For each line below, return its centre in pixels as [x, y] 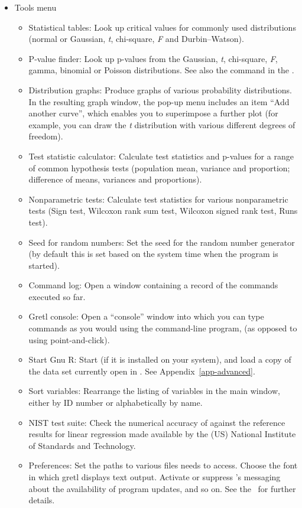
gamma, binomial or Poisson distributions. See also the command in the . [161, 70]
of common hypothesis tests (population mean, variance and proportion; [159, 167]
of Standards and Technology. [82, 445]
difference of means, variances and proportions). [115, 179]
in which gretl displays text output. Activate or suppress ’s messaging [155, 477]
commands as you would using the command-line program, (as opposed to [163, 328]
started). [44, 265]
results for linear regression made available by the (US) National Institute [162, 434]
